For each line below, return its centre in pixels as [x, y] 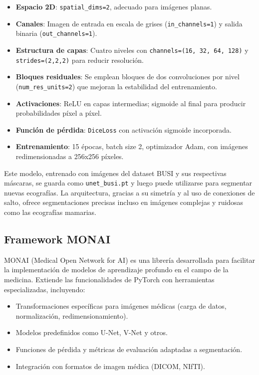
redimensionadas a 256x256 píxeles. [70, 156]
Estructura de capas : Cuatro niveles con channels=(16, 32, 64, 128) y [132, 50]
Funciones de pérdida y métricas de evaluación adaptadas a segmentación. [129, 349]
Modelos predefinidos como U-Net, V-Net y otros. [92, 332]
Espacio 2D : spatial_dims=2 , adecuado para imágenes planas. [114, 6]
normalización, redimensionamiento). [72, 315]
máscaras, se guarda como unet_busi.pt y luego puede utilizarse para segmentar [128, 183]
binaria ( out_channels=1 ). [56, 33]
